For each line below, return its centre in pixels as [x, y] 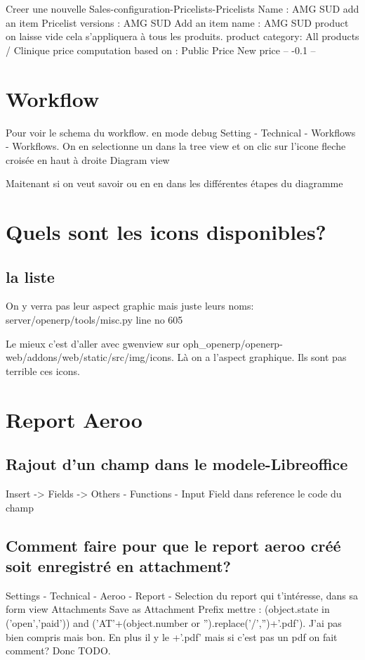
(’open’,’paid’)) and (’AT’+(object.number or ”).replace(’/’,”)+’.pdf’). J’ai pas [174, 622]
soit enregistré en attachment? [118, 565]
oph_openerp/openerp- [233, 343]
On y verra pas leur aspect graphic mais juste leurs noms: [130, 306]
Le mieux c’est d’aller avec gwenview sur [93, 343]
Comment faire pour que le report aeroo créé [173, 545]
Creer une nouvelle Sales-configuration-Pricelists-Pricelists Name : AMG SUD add [182, 8]
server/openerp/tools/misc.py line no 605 [94, 320]
